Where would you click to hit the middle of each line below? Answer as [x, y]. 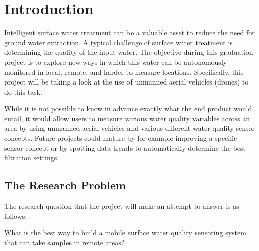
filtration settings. [32, 158]
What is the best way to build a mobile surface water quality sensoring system [125, 233]
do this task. [23, 91]
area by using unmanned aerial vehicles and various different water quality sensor [130, 128]
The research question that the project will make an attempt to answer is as [122, 206]
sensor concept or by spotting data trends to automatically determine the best [125, 148]
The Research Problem [65, 185]
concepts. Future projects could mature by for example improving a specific [121, 138]
